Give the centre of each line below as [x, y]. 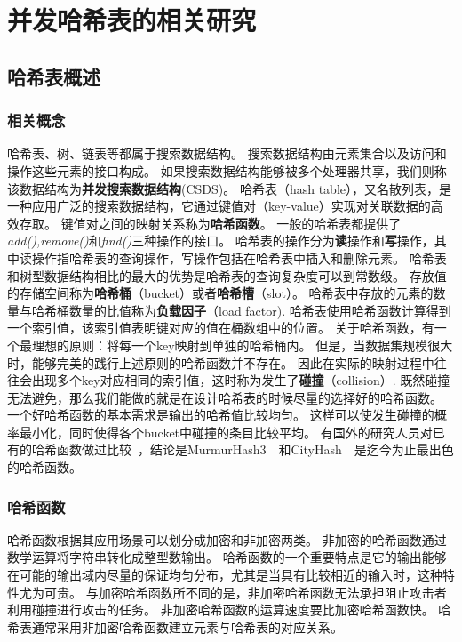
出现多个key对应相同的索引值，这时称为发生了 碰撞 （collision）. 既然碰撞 [241, 380]
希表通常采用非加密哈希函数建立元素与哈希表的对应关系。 [175, 626]
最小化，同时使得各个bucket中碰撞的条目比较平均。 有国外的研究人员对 [226, 432]
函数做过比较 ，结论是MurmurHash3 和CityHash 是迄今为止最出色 [255, 449]
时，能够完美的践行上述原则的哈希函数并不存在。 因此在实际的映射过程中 [221, 362]
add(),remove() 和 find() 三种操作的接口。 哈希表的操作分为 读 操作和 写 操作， [221, 241]
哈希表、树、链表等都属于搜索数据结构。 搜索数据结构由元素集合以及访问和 [227, 153]
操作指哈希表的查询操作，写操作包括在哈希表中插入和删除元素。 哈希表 [239, 257]
